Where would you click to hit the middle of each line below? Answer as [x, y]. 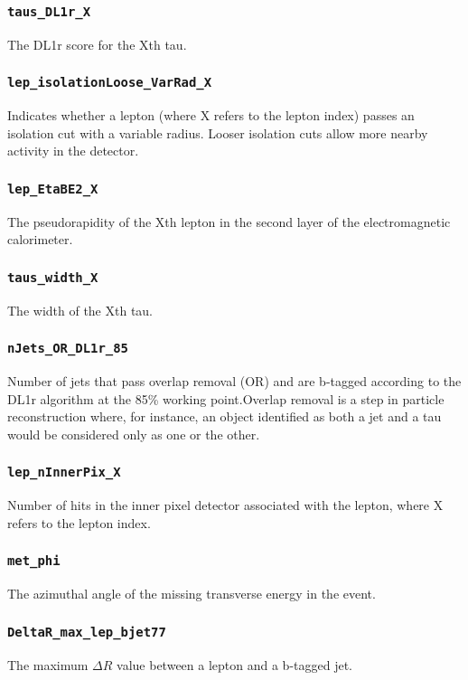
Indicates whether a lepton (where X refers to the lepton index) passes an [211, 115]
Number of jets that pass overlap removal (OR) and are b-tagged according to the [234, 381]
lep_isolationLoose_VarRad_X [110, 83]
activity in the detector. [73, 151]
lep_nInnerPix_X [64, 472]
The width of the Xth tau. [80, 310]
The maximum [48, 664]
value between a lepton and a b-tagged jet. [234, 664]
